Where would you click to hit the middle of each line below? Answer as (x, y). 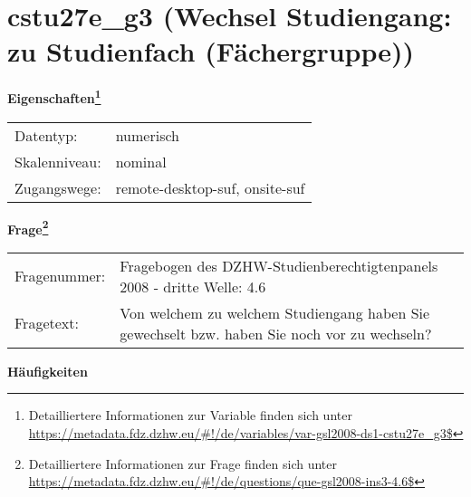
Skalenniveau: (58, 161)
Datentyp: (46, 135)
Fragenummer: (60, 276)
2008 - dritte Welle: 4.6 (193, 286)
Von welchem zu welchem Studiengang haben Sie (275, 312)
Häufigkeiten (48, 371)
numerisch (147, 135)
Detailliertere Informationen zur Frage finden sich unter (183, 463)
